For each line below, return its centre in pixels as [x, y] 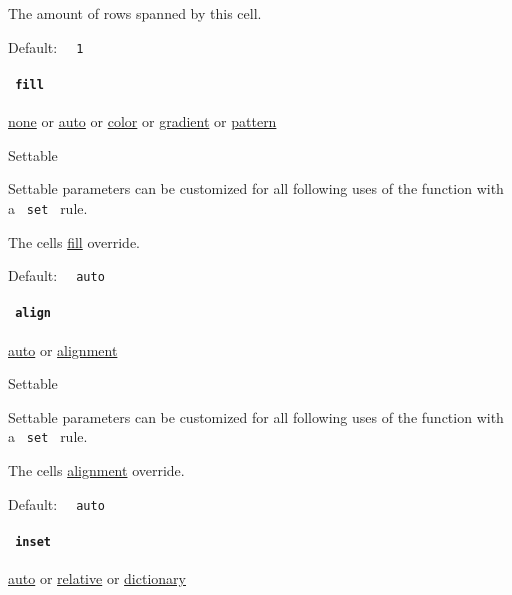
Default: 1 [46, 46]
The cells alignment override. [96, 470]
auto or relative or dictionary [97, 578]
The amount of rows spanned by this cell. [135, 13]
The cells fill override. [74, 241]
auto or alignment [63, 349]
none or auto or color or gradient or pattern [142, 121]
